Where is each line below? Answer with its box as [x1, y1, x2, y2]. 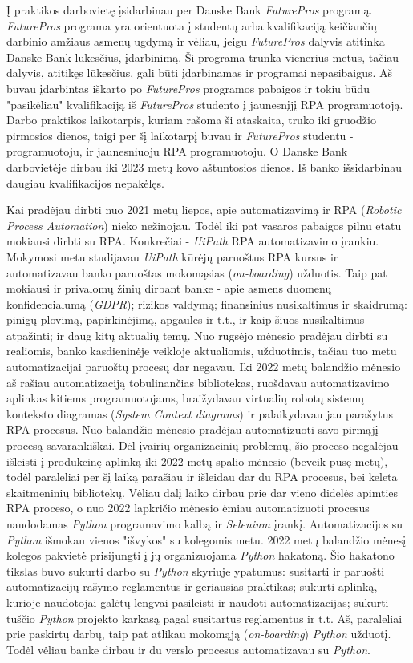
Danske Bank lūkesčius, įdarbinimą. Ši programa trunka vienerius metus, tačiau [6, 48, 399, 65]
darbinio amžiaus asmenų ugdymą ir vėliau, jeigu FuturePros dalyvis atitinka [6, 33, 385, 50]
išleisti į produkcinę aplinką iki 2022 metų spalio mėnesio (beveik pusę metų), [6, 452, 388, 469]
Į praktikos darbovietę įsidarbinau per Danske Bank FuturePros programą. [6, 2, 373, 18]
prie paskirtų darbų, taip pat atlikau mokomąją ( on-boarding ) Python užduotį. [6, 625, 391, 642]
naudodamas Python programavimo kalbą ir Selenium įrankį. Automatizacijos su [6, 515, 403, 532]
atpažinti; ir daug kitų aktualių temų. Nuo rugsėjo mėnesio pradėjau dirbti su [6, 326, 388, 343]
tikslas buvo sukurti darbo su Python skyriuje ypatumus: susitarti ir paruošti [6, 562, 385, 579]
